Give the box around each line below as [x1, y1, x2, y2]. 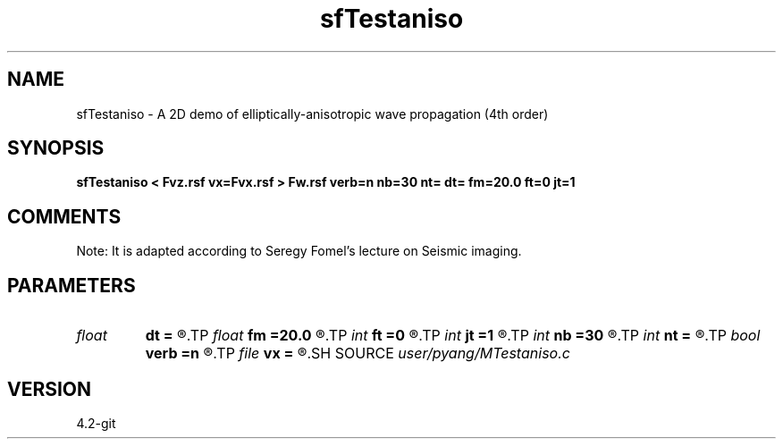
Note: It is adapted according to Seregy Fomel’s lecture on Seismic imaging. [76, 243, 522, 259]
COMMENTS [7, 205, 122, 228]
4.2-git [76, 415, 116, 431]
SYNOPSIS [7, 137, 105, 160]
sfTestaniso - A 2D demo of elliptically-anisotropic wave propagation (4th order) [76, 105, 549, 122]
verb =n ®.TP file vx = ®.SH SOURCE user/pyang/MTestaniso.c [145, 344, 570, 363]
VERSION [7, 377, 92, 400]
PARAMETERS [7, 273, 136, 297]
